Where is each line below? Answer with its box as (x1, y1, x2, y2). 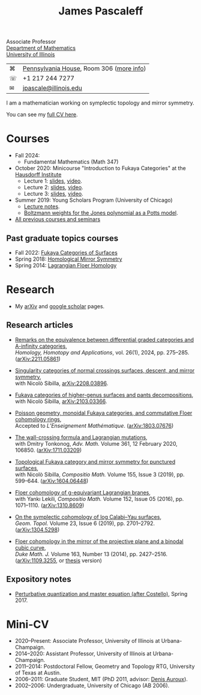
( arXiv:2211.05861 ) (14, 355, 61, 362)
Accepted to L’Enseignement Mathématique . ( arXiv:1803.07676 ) (14, 422, 174, 429)
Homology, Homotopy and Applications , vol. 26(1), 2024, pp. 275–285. (14, 348, 190, 356)
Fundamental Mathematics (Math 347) (23, 158, 119, 166)
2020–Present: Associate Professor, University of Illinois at (14, 637, 160, 645)
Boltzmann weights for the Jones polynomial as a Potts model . (23, 209, 178, 217)
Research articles (6, 320, 74, 330)
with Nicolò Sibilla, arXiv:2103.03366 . (14, 398, 107, 405)
